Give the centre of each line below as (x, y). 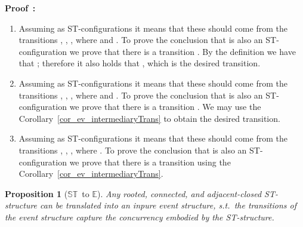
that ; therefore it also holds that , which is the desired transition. (140, 63)
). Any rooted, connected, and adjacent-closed (180, 193)
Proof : (20, 8)
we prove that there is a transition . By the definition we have (183, 51)
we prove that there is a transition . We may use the (165, 107)
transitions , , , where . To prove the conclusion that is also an (133, 150)
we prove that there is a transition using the (150, 162)
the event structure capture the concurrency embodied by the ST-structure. (140, 217)
